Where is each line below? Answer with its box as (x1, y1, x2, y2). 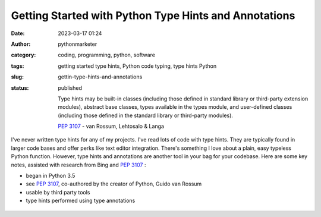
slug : (11, 73, 24, 80)
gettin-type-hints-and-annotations (58, 73, 143, 80)
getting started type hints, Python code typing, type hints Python (58, 62, 217, 70)
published (58, 84, 83, 92)
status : (11, 84, 29, 92)
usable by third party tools (26, 188, 90, 196)
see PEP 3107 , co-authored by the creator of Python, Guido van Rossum (26, 180, 202, 187)
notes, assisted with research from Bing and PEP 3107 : (11, 161, 146, 168)
